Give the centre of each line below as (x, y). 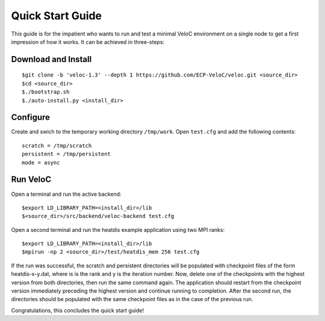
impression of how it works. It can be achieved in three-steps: (88, 42)
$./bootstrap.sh (46, 92)
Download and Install (51, 59)
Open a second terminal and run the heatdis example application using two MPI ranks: (118, 229)
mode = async (41, 162)
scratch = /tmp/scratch (57, 145)
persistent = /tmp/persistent (67, 154)
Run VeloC (31, 180)
